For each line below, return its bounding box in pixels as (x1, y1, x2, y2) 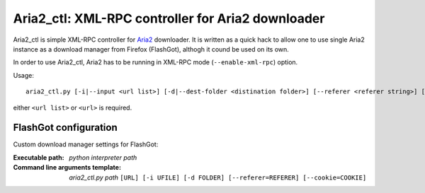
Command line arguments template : (13, 163, 122, 172)
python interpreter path (69, 153, 137, 162)
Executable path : (13, 153, 64, 162)
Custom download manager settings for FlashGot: (13, 140, 159, 148)
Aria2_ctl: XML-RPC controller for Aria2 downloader (13, 11, 325, 26)
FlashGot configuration (13, 122, 118, 134)
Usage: (13, 71, 35, 79)
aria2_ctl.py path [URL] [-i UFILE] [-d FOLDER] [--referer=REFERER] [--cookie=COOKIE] (69, 173, 367, 182)
